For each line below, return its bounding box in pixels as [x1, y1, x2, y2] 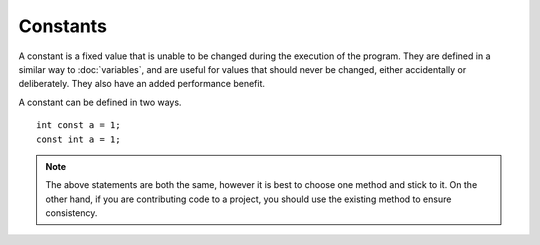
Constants [18, 15, 107, 37]
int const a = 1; [36, 120, 121, 131]
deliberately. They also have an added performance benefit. [18, 78, 265, 90]
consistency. [45, 207, 98, 219]
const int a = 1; [36, 133, 121, 145]
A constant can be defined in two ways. [18, 96, 182, 108]
